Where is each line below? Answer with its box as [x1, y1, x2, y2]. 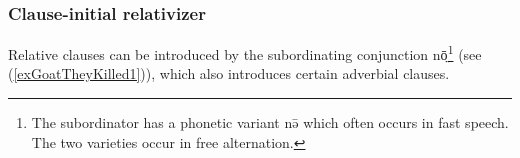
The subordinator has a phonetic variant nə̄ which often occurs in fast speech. [31, 112, 509, 133]
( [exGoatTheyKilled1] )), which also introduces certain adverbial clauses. [8, 63, 450, 84]
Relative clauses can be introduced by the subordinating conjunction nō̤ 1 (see [8, 41, 482, 64]
